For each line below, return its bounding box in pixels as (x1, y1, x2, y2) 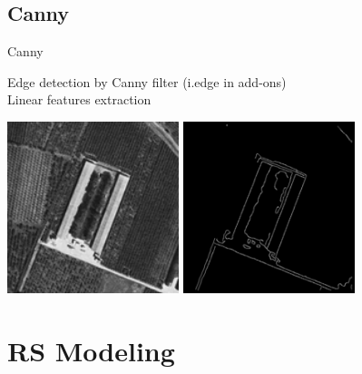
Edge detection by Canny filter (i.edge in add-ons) (7, 72, 287, 91)
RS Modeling (7, 331, 175, 369)
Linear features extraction (7, 90, 152, 109)
